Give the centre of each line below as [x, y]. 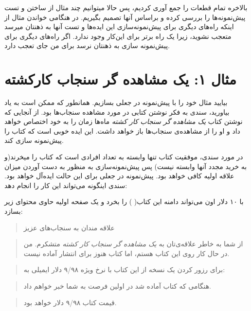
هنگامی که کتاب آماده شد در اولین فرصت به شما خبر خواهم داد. [117, 286]
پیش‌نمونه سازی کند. [34, 140]
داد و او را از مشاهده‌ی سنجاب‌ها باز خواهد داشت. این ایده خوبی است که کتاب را [122, 130]
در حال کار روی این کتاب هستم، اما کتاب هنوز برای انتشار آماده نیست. [126, 253]
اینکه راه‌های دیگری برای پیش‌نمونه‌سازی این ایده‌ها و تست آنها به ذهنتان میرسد [119, 26]
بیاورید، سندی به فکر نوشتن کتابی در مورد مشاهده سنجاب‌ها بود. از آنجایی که [117, 112]
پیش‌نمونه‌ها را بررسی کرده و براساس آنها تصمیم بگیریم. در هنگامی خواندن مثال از [125, 17]
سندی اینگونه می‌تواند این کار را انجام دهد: [66, 185]
